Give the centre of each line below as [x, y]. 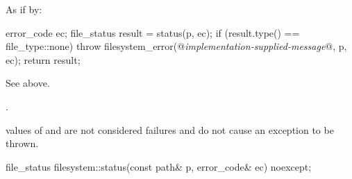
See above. [28, 83]
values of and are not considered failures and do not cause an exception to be [170, 129]
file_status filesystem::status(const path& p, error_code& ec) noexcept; [159, 166]
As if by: [24, 9]
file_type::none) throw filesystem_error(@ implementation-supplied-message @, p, [176, 46]
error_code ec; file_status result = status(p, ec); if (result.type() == [153, 32]
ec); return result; [43, 59]
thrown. [22, 143]
